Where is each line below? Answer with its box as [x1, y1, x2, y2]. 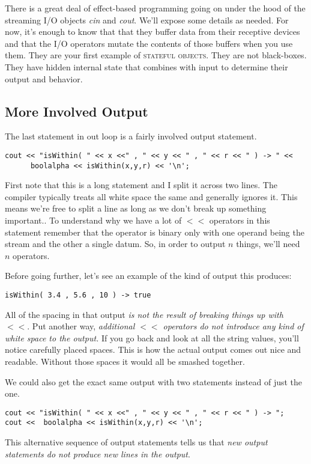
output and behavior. [5, 72, 83, 85]
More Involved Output [5, 102, 148, 120]
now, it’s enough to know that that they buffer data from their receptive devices [5, 25, 300, 38]
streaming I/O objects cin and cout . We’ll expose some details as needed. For [5, 13, 289, 26]
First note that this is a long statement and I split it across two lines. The [5, 179, 277, 191]
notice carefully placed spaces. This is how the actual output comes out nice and [5, 343, 301, 356]
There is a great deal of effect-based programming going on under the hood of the [5, 2, 306, 14]
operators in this [209, 214, 270, 227]
